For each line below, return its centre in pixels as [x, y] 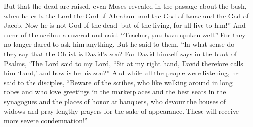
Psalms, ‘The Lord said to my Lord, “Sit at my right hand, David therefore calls [124, 63]
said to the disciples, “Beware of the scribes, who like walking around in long [118, 82]
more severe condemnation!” [46, 120]
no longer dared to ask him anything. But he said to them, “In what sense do [119, 44]
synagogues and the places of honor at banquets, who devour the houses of [115, 101]
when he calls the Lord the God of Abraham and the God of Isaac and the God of [126, 15]
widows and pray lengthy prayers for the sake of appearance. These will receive [121, 111]
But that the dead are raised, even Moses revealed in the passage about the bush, [125, 6]
